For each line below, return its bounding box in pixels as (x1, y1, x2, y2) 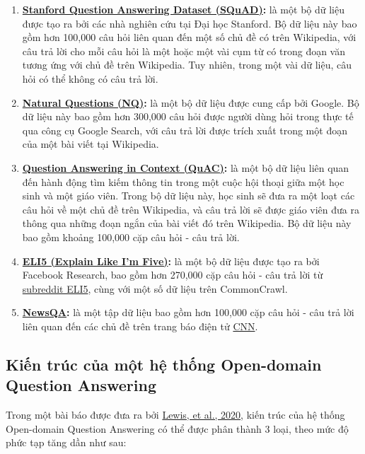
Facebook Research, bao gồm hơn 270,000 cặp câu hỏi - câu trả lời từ (22, 267, 323, 282)
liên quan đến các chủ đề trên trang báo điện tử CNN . (22, 318, 258, 333)
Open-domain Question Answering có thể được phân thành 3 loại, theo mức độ (6, 421, 349, 436)
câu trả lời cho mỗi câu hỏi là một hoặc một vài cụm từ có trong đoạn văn (22, 43, 345, 58)
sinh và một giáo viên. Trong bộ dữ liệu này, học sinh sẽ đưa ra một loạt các (22, 188, 355, 203)
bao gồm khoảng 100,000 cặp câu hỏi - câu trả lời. (22, 229, 240, 244)
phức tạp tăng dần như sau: (6, 435, 127, 450)
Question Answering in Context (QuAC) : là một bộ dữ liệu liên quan (22, 160, 349, 175)
